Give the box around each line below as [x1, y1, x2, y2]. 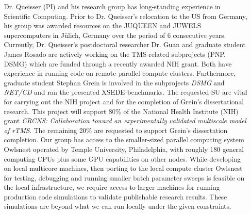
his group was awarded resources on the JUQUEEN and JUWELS [4, 20, 201, 31]
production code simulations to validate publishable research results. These [4, 191, 227, 201]
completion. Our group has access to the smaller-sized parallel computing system [4, 134, 244, 145]
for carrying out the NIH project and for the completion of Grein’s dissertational [4, 96, 244, 106]
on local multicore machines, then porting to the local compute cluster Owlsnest [4, 163, 243, 173]
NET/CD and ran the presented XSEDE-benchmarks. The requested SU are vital [4, 87, 247, 97]
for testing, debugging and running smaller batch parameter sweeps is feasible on [4, 172, 245, 182]
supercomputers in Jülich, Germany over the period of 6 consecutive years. [4, 30, 226, 40]
